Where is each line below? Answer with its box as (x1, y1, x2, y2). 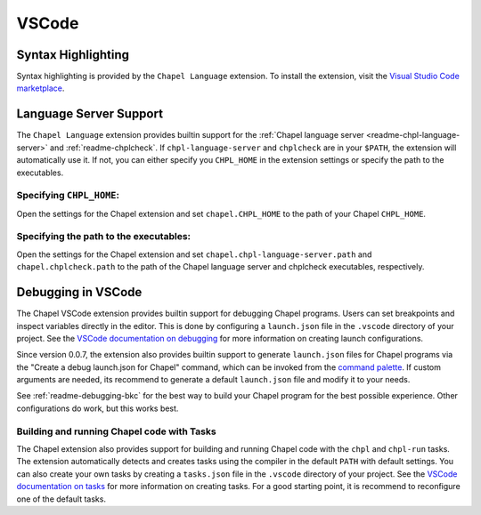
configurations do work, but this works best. (16, 403, 179, 414)
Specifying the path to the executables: (16, 230, 192, 243)
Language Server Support (16, 107, 164, 122)
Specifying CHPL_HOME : (16, 189, 120, 202)
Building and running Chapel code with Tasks (16, 425, 217, 438)
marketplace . (16, 83, 65, 93)
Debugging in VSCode (16, 285, 143, 300)
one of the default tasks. (16, 494, 107, 504)
